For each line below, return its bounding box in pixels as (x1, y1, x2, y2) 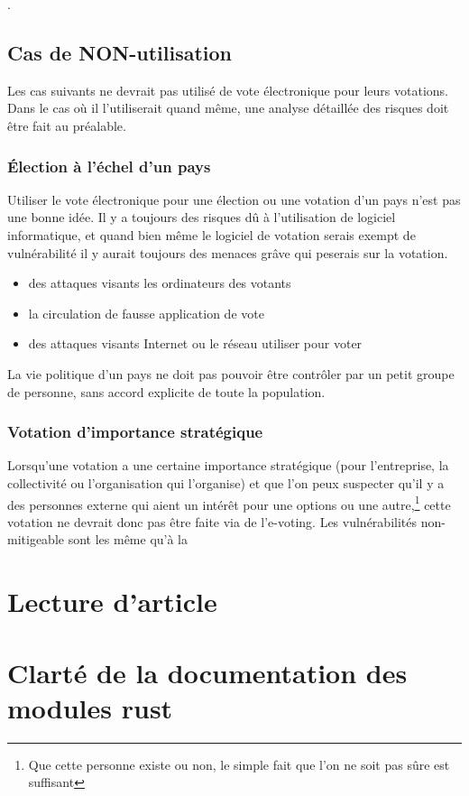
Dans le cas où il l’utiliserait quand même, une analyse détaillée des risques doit (7, 98, 449, 117)
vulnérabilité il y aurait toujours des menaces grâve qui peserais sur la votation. (7, 243, 448, 262)
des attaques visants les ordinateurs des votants (28, 273, 291, 292)
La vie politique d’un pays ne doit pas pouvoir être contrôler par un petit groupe (7, 364, 455, 383)
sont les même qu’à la (68, 530, 189, 549)
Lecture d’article (7, 583, 217, 620)
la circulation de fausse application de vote (28, 303, 264, 322)
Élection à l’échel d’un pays (7, 154, 211, 177)
